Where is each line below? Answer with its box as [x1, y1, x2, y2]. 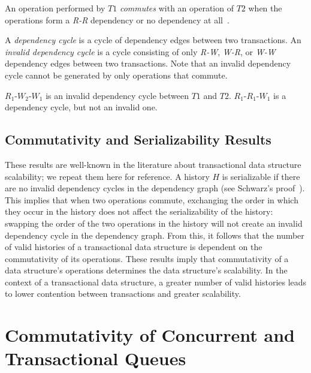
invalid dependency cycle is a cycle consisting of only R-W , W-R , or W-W [5, 45, 276, 58]
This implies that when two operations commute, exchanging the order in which [5, 193, 298, 206]
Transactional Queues [5, 346, 186, 371]
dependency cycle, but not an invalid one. [5, 101, 158, 113]
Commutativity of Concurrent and [5, 323, 295, 347]
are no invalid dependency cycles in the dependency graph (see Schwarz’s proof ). [5, 182, 305, 194]
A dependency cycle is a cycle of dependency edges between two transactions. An [5, 34, 301, 46]
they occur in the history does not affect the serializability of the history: [5, 205, 273, 218]
